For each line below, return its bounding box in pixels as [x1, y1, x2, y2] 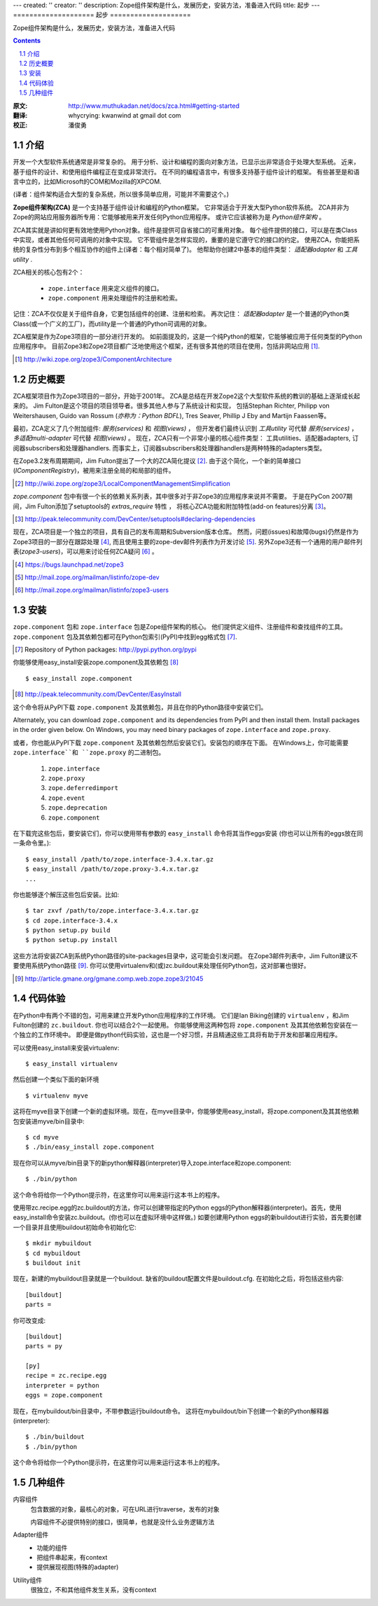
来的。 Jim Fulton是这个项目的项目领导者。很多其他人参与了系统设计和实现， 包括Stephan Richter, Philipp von [13, 401, 330, 410]
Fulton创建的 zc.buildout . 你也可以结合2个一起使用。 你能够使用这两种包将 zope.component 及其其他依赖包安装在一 [13, 1020, 358, 1029]
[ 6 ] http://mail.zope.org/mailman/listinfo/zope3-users [15, 586, 169, 595]
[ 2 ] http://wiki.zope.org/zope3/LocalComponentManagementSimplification [15, 479, 231, 487]
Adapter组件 [13, 1530, 49, 1539]
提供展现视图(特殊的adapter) [36, 1563, 119, 1572]
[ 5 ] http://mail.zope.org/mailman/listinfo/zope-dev [15, 573, 160, 581]
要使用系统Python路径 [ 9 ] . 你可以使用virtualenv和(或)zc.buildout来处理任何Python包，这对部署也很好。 [13, 962, 311, 970]
